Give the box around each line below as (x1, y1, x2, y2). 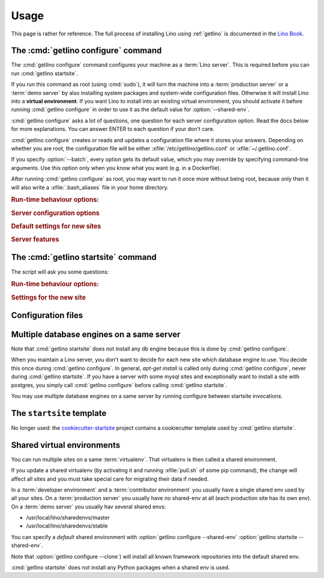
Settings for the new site (11, 293, 86, 301)
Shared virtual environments (11, 440, 121, 450)
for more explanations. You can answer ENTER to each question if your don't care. (11, 125, 215, 133)
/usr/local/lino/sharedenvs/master (26, 514, 110, 522)
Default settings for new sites (11, 222, 101, 230)
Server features (11, 235, 59, 244)
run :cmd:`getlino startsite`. (11, 70, 78, 77)
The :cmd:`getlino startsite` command (11, 252, 157, 262)
